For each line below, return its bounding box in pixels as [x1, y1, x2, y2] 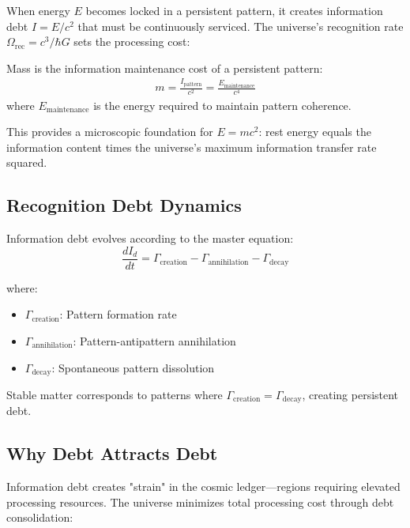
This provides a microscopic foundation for [6, 123, 213, 140]
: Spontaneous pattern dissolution [51, 359, 215, 375]
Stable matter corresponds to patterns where [6, 386, 223, 402]
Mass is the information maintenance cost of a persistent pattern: [6, 59, 323, 76]
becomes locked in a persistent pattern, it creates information [85, 2, 383, 18]
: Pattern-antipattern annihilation [73, 332, 236, 349]
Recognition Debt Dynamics [6, 193, 242, 217]
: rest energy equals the [258, 123, 371, 140]
